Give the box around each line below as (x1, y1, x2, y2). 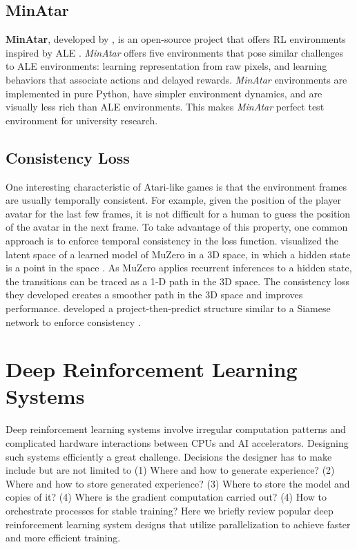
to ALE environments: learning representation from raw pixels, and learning (6, 59, 327, 73)
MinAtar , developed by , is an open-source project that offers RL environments (6, 32, 346, 46)
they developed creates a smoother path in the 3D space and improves (6, 287, 303, 302)
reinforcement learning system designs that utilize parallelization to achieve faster (6, 517, 351, 531)
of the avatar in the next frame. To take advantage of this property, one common (6, 220, 348, 234)
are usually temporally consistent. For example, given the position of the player (6, 193, 342, 207)
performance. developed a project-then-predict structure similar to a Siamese (6, 300, 331, 315)
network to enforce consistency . (6, 314, 141, 329)
